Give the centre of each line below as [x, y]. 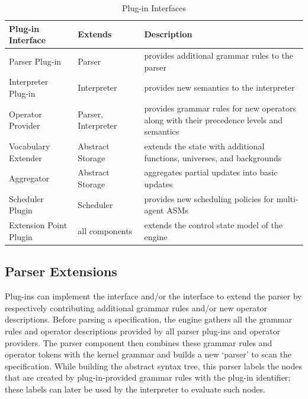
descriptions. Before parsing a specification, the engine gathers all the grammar [148, 319]
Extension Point [38, 225]
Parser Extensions [61, 271]
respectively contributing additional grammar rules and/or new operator [136, 307]
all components [105, 231]
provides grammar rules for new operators [220, 108]
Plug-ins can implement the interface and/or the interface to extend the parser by [153, 296]
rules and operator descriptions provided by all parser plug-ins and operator [143, 331]
